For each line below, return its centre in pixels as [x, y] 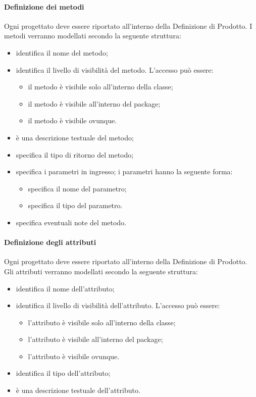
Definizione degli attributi [50, 242]
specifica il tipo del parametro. [75, 205]
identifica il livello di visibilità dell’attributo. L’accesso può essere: [118, 305]
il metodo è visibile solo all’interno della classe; [100, 87]
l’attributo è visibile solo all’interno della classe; [102, 322]
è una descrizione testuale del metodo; [75, 137]
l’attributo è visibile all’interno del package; [95, 339]
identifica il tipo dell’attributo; [63, 373]
